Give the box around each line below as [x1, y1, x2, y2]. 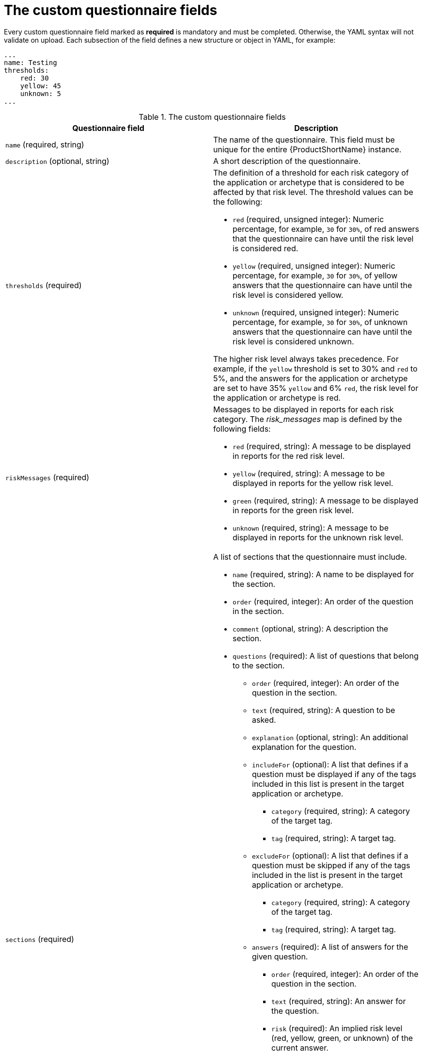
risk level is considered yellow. [233, 290, 344, 300]
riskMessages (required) [5, 472, 90, 482]
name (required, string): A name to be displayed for [233, 569, 414, 579]
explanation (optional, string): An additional [252, 732, 408, 742]
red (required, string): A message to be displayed [233, 441, 411, 451]
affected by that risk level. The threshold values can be [213, 187, 413, 197]
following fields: [213, 423, 271, 434]
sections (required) [5, 934, 74, 944]
